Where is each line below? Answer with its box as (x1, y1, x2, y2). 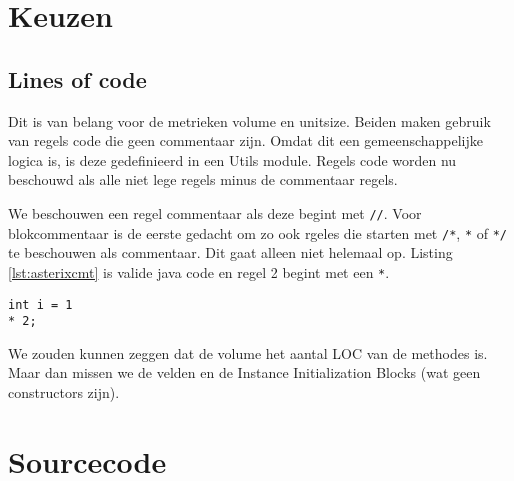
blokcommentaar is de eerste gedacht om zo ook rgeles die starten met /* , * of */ (8, 222, 507, 243)
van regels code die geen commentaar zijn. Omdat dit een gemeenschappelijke (8, 130, 484, 151)
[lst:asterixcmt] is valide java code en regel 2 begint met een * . (8, 261, 390, 282)
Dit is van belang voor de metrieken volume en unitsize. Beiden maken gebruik (8, 110, 491, 131)
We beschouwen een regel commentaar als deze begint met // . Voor (8, 202, 422, 223)
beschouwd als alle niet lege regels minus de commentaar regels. (8, 169, 398, 190)
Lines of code (8, 63, 147, 94)
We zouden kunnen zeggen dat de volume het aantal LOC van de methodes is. (8, 342, 488, 363)
